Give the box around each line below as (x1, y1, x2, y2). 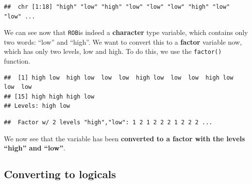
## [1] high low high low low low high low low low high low (4, 74, 234, 81)
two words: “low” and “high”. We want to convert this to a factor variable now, (4, 36, 242, 47)
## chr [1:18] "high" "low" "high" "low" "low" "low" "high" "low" (4, 3, 230, 10)
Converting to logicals (4, 167, 116, 182)
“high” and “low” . (4, 143, 66, 153)
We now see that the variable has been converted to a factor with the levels (4, 133, 245, 143)
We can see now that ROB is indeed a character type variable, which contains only (4, 27, 248, 37)
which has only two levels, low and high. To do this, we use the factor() (4, 46, 222, 56)
